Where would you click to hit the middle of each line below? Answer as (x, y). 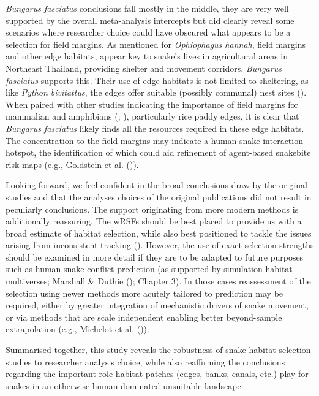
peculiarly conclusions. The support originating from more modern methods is (152, 209)
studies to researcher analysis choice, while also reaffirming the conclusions (145, 361)
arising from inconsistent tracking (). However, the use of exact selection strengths (160, 245)
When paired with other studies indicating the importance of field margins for (152, 104)
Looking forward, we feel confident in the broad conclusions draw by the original (156, 185)
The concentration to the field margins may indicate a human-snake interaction (154, 140)
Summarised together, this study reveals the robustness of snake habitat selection (158, 350)
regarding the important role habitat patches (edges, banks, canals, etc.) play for (157, 374)
